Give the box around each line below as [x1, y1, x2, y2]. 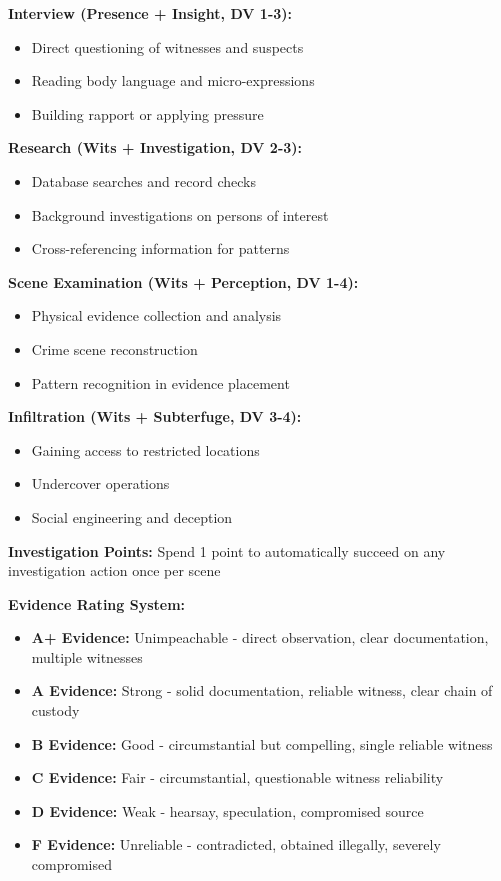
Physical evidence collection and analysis [31, 305, 282, 326]
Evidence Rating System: [8, 593, 186, 614]
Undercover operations [31, 473, 170, 494]
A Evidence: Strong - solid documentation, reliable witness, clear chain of [31, 680, 493, 701]
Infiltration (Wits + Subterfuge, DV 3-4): [8, 406, 302, 427]
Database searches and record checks [31, 170, 256, 191]
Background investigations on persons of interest [31, 204, 329, 225]
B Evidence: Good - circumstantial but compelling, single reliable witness [31, 733, 493, 754]
